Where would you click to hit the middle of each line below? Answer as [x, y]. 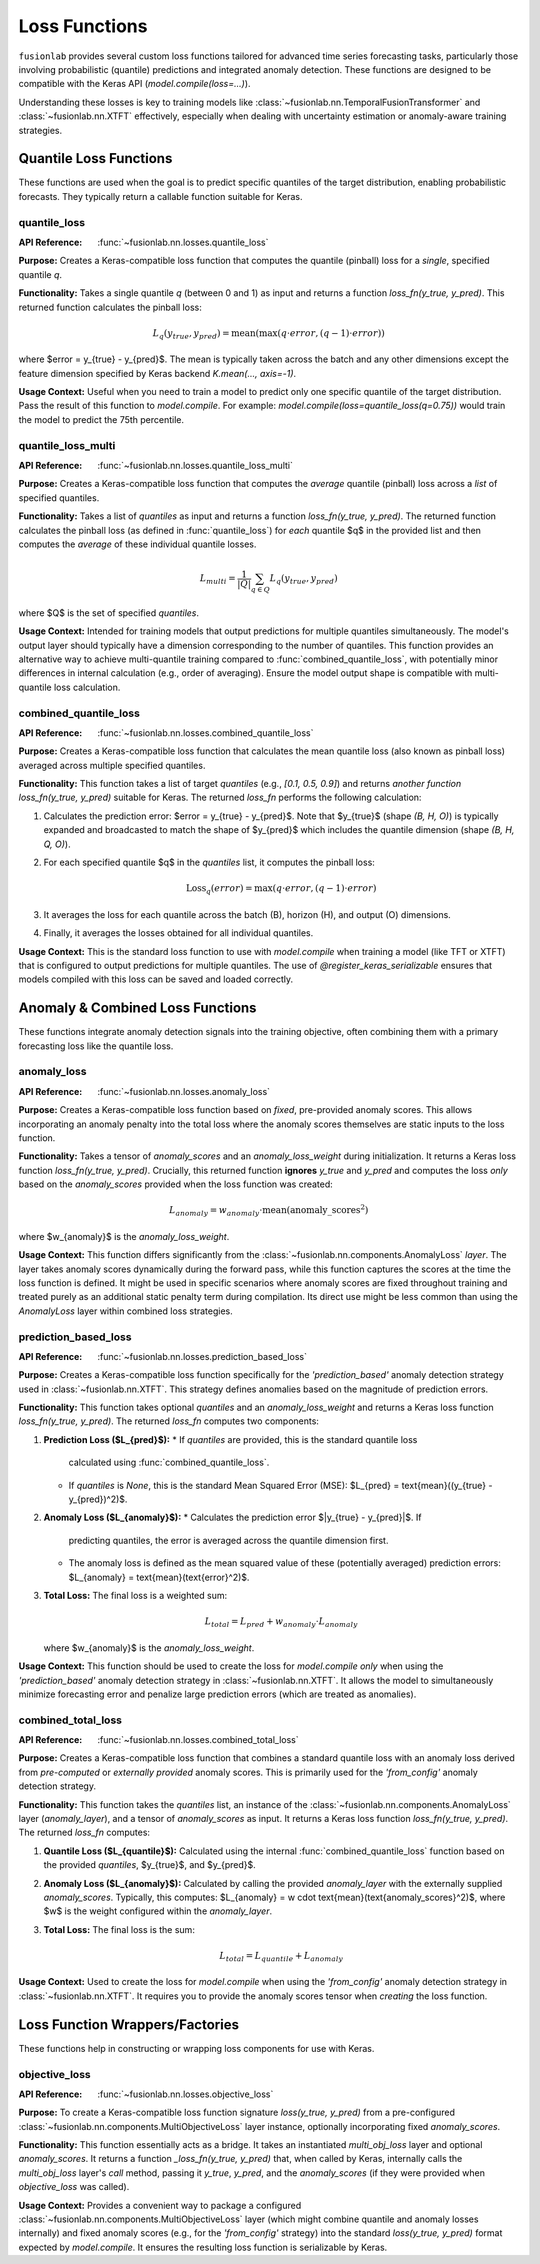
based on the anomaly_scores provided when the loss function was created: [176, 1184]
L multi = [217, 579]
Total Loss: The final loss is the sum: [119, 1929]
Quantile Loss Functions [95, 158]
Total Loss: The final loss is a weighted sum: [135, 1595]
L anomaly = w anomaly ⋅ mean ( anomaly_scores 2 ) [268, 1211]
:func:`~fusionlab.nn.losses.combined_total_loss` [198, 1740]
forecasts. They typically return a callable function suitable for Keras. [161, 196]
